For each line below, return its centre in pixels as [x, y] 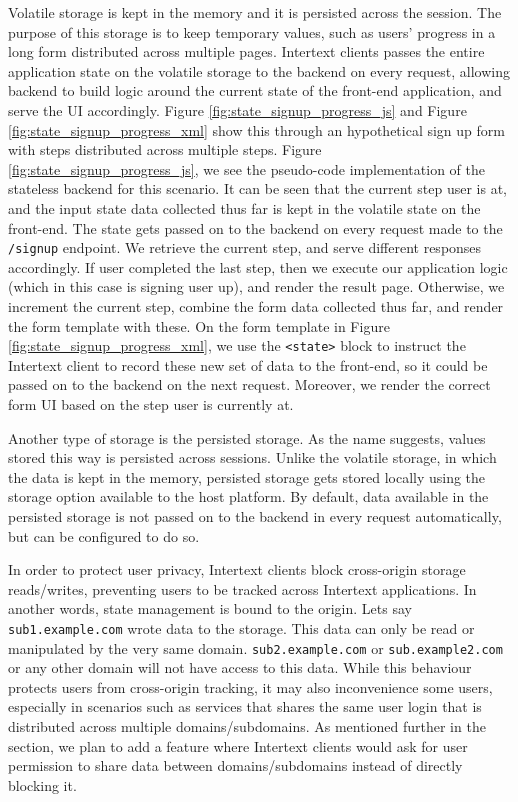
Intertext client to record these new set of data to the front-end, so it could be [248, 364]
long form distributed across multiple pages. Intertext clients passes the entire [246, 51]
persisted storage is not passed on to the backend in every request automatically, [255, 515]
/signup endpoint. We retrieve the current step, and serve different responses [245, 247]
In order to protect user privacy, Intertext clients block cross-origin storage [237, 569]
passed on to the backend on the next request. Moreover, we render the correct [249, 384]
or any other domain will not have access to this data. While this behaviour [240, 667]
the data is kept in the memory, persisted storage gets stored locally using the [247, 476]
